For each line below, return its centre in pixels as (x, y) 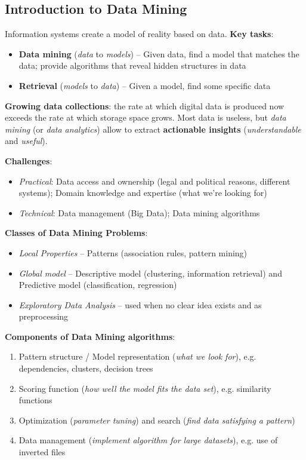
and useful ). (26, 141)
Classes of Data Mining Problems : (76, 233)
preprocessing (44, 316)
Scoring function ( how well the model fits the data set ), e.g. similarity (145, 388)
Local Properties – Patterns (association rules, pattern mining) (133, 252)
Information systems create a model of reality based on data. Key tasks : (139, 34)
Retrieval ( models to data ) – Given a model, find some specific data (145, 85)
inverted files (42, 452)
